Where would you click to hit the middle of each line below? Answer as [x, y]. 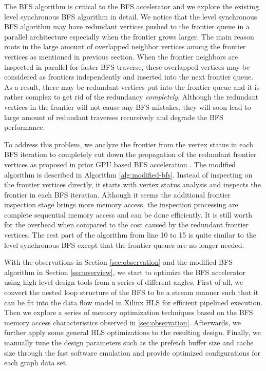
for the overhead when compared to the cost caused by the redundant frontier [126, 224]
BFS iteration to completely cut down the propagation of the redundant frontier [130, 154]
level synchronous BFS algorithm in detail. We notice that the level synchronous [131, 16]
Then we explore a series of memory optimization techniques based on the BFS [129, 312]
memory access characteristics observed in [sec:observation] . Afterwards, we [122, 322]
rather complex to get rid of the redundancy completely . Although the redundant [131, 97]
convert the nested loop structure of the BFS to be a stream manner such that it [131, 292]
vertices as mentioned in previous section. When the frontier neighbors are [121, 56]
